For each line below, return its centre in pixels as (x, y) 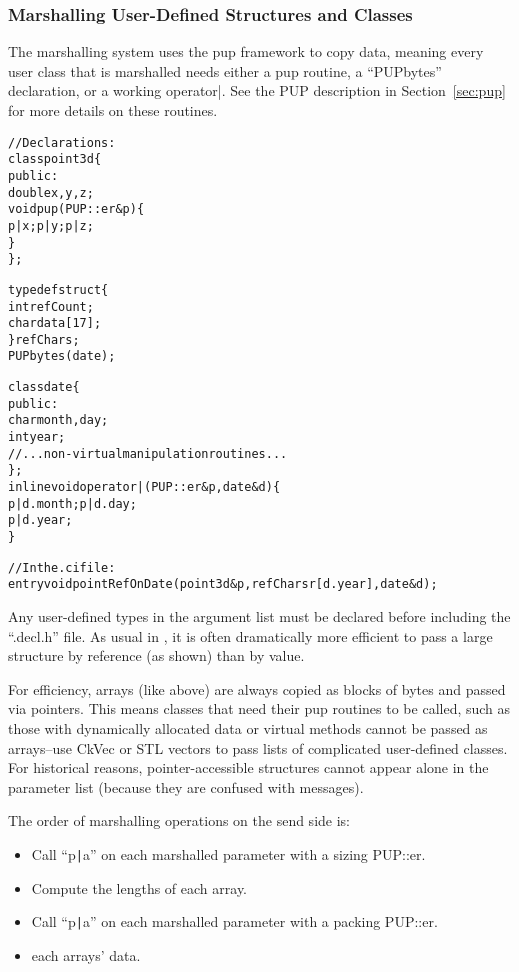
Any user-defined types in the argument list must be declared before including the (259, 616)
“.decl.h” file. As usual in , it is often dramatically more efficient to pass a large (250, 635)
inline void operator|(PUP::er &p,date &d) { (144, 487)
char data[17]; (55, 323)
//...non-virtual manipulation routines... (148, 453)
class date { (44, 387)
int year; (37, 437)
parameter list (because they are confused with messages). (186, 786)
